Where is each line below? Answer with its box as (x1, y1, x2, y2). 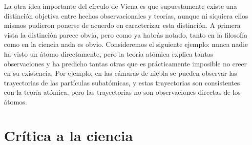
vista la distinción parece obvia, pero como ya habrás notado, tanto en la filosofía (4, 29, 248, 40)
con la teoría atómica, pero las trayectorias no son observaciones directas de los (4, 87, 241, 97)
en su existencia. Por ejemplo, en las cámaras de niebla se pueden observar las (4, 68, 237, 78)
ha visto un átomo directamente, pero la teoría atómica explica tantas (4, 48, 213, 59)
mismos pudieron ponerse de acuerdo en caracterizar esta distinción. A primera (4, 20, 241, 30)
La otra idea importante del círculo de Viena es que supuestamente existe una (4, 1, 237, 11)
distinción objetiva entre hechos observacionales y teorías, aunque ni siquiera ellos (4, 10, 248, 21)
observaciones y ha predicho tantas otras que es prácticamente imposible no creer (4, 58, 247, 68)
